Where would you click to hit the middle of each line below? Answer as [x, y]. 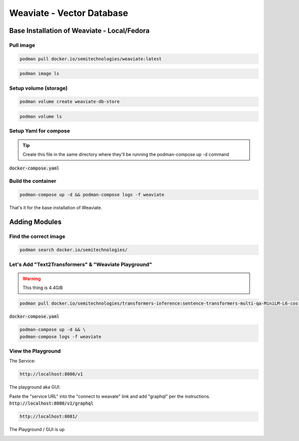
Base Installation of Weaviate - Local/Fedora [79, 31]
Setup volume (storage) [38, 88]
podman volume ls [41, 117]
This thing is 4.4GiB [43, 288]
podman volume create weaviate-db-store [70, 102]
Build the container [33, 181]
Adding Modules [35, 222]
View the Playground [35, 351]
